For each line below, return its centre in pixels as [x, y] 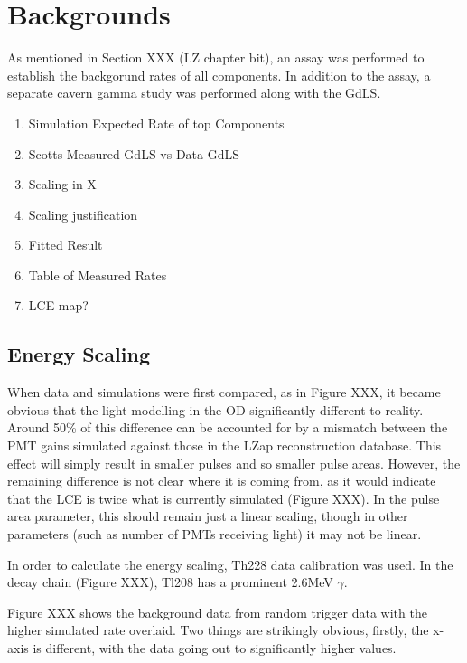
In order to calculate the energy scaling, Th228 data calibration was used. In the [230, 564]
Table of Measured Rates [98, 275]
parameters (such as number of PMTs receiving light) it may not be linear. [215, 534]
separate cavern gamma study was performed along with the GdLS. [194, 93]
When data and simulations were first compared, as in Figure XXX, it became [224, 392]
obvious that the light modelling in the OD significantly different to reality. [215, 409]
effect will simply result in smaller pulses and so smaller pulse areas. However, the [234, 463]
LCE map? [58, 305]
